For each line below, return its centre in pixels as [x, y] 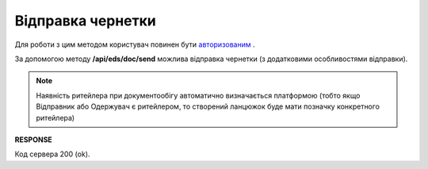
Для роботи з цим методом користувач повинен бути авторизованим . [135, 44]
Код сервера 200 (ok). [52, 154]
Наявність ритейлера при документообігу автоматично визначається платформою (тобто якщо [198, 95]
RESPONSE [34, 140]
